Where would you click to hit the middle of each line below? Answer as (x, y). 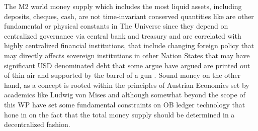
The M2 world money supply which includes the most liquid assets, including (123, 6)
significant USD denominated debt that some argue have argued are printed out (127, 65)
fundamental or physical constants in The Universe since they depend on (116, 26)
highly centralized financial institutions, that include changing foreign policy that (129, 45)
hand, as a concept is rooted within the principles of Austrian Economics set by (127, 85)
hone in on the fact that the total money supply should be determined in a (119, 114)
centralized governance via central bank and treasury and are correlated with (123, 35)
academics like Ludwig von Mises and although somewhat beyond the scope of (125, 95)
